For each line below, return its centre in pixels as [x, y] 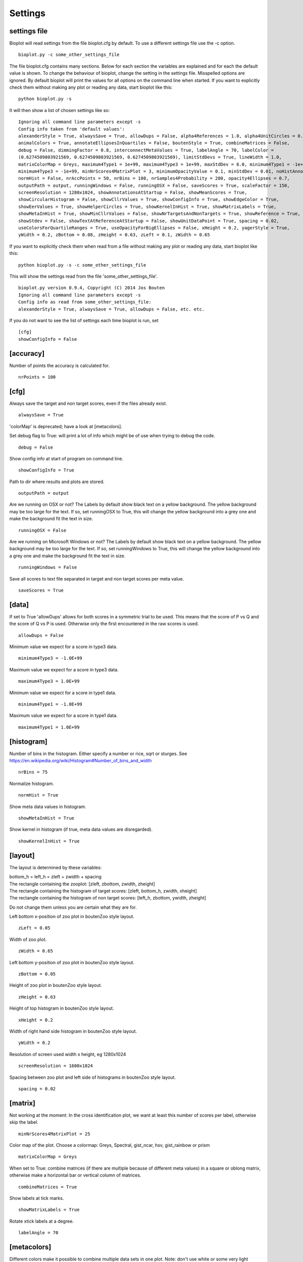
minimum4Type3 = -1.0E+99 [50, 658]
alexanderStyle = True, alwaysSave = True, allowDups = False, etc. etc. [112, 309]
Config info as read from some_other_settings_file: [85, 302]
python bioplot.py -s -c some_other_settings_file [82, 265]
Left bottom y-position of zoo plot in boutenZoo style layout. [72, 962]
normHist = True [38, 795]
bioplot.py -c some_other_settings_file [69, 55]
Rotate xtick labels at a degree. [42, 1221]
